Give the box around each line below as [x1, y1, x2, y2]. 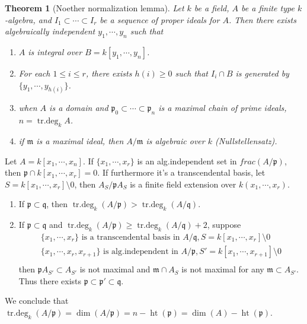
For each [18, 66, 50, 79]
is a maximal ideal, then [36, 135, 124, 147]
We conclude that [5, 294, 69, 307]
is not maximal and [79, 263, 151, 275]
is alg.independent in [103, 247, 178, 256]
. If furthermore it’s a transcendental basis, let [97, 166, 266, 179]
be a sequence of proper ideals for [100, 13, 220, 26]
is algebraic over [146, 135, 205, 147]
